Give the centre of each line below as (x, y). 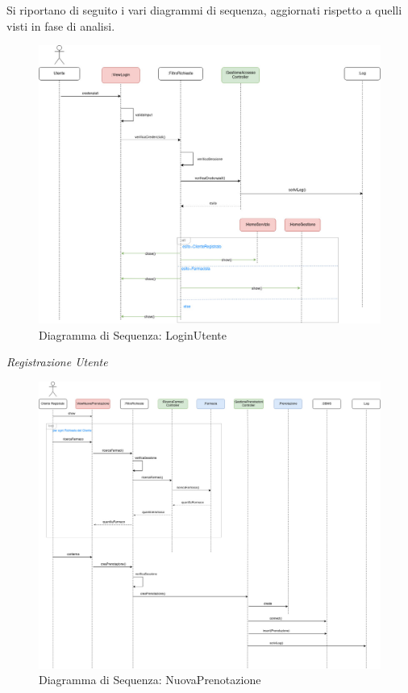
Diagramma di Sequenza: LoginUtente (133, 334)
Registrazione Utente (57, 362)
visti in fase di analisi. (61, 25)
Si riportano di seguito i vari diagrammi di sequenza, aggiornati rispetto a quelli (204, 10)
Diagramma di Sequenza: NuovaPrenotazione (150, 680)
